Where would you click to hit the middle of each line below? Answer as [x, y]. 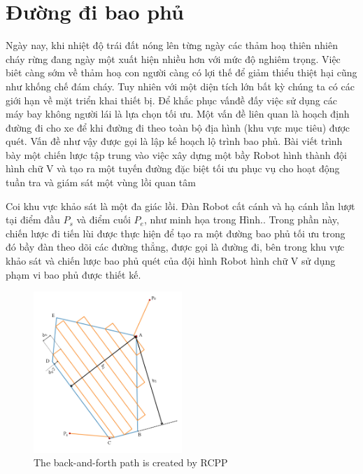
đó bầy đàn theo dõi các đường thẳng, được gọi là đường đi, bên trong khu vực [175, 247]
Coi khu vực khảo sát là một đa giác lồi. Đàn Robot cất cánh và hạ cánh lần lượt [180, 205]
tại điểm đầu [33, 219]
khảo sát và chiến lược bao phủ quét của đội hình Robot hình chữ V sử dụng [171, 261]
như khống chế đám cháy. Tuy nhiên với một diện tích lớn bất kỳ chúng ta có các [180, 86]
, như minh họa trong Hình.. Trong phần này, [241, 219]
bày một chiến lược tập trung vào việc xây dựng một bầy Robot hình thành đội [176, 154]
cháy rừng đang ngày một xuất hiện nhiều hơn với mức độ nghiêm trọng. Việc [173, 58]
